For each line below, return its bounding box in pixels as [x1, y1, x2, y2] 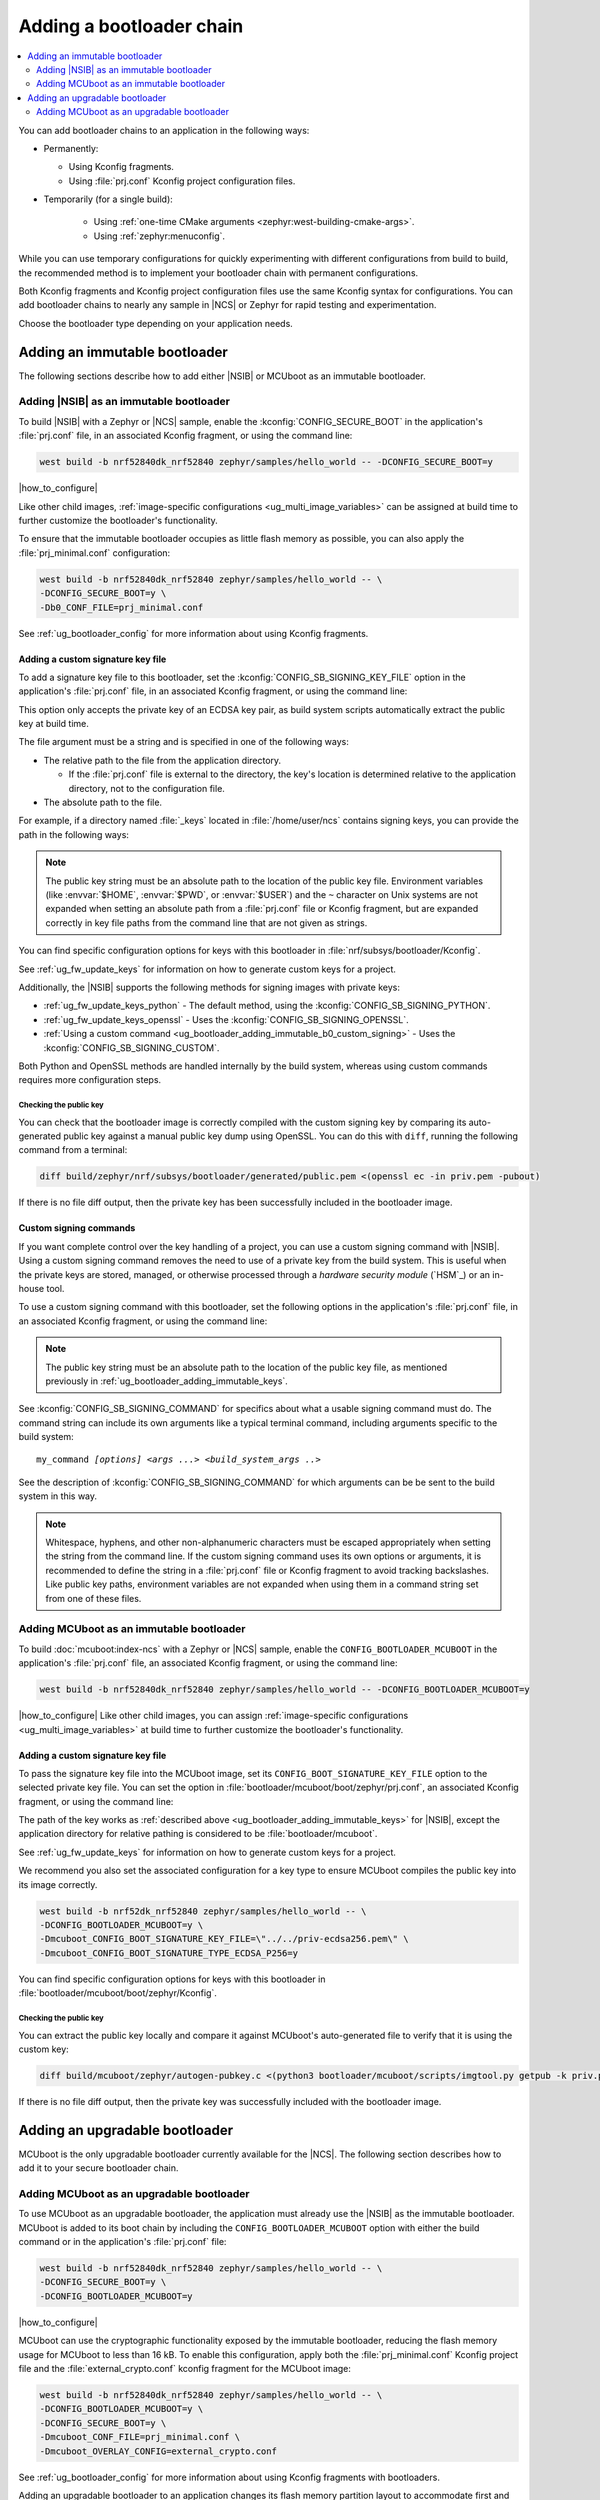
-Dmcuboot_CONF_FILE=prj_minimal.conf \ [39, 2431, 240, 2443]
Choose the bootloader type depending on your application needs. [18, 317, 294, 329]
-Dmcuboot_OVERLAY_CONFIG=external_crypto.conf [39, 2445, 277, 2457]
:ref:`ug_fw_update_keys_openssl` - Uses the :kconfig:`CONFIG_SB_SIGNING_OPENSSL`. [43, 1013, 409, 1025]
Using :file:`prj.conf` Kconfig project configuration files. [68, 175, 296, 187]
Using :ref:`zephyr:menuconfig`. [93, 230, 225, 242]
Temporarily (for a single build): [43, 193, 174, 205]
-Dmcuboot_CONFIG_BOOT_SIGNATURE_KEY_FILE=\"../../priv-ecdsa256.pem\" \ [39, 1933, 409, 1945]
